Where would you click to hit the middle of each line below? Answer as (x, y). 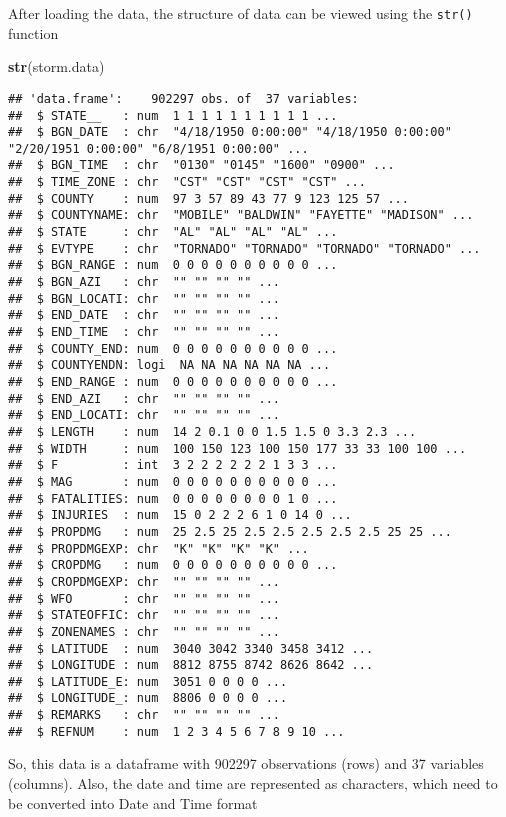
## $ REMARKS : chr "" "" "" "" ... (144, 715)
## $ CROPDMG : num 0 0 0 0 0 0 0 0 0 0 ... (173, 565)
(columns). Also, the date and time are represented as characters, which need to (253, 783)
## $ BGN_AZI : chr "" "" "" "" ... (144, 282)
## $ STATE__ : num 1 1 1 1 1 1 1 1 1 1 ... (173, 115)
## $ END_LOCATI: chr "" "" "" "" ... (144, 415)
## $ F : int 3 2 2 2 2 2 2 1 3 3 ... (173, 465)
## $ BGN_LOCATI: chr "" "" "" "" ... (144, 298)
